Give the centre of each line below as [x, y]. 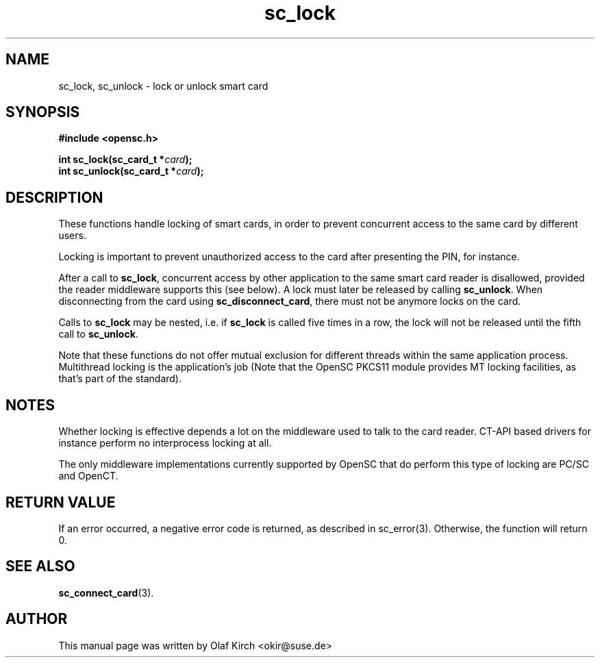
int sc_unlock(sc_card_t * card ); [131, 171]
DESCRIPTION [54, 197]
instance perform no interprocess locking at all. [165, 443]
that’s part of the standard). [120, 379]
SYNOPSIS [43, 112]
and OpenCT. [88, 476]
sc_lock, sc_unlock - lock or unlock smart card [163, 86]
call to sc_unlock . [98, 334]
